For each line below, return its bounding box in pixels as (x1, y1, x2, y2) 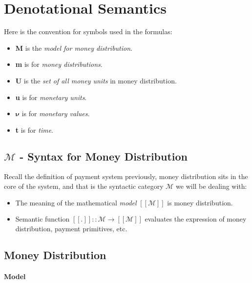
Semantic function (15, 214, 70, 224)
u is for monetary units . (15, 92, 87, 102)
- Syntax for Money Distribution (20, 148, 188, 163)
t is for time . (15, 124, 53, 135)
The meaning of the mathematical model (15, 197, 137, 207)
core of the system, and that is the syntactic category (4, 181, 164, 191)
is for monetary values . (21, 108, 90, 119)
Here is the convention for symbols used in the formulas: (4, 26, 172, 37)
